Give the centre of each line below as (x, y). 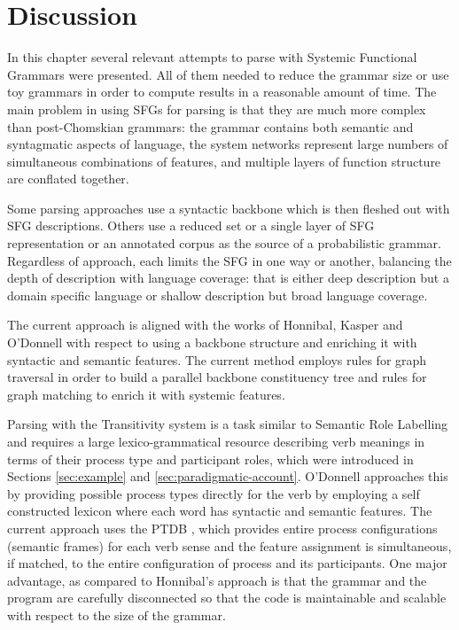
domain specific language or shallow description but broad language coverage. (218, 295)
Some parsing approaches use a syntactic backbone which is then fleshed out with (229, 208)
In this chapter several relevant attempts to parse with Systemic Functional (212, 57)
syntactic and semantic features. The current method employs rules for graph (217, 359)
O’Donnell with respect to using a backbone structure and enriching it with (212, 342)
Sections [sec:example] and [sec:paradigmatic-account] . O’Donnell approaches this (228, 476)
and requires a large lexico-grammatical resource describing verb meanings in (216, 441)
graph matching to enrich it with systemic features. (146, 394)
